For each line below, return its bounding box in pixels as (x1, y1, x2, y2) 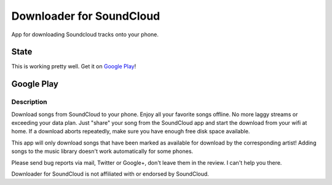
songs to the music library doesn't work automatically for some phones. (11, 148, 194, 155)
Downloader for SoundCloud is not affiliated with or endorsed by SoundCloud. (11, 170, 209, 178)
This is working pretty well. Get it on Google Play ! (11, 63, 136, 70)
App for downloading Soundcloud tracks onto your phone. (11, 31, 159, 38)
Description (11, 98, 47, 106)
